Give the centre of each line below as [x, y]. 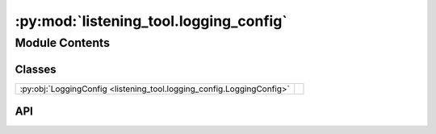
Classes [36, 69]
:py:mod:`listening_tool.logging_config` [151, 21]
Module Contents [63, 43]
